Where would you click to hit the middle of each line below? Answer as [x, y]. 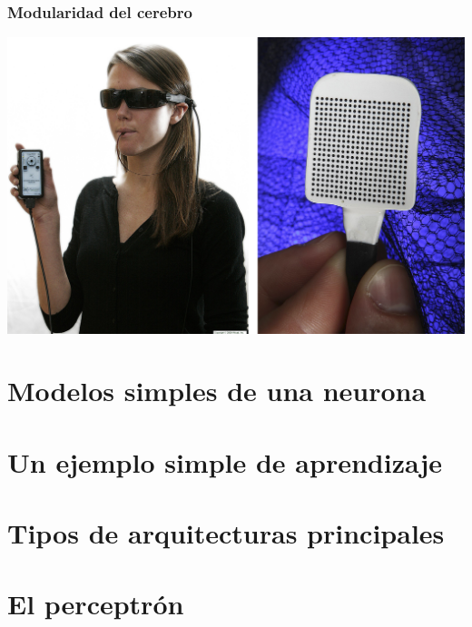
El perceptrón [96, 604]
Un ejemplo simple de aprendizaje [225, 461]
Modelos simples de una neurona [217, 391]
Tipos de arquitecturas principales [226, 533]
